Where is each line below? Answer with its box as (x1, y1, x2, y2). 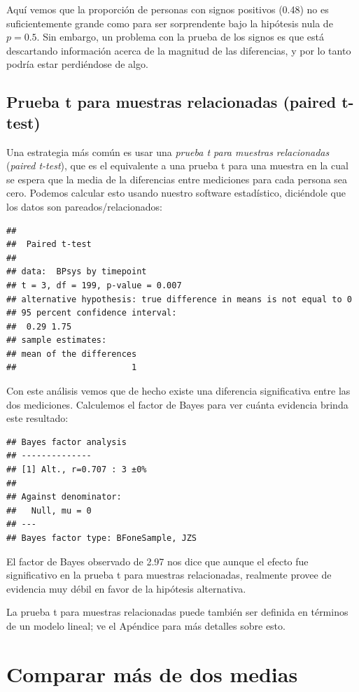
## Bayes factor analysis (6, 437, 127, 447)
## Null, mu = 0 (6, 505, 92, 516)
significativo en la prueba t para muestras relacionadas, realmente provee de (6, 567, 332, 582)
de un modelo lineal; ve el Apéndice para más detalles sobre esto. (6, 618, 286, 633)
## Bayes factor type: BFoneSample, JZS (6, 533, 197, 543)
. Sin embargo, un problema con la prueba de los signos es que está (36, 29, 324, 44)
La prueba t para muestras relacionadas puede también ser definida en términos (6, 605, 349, 619)
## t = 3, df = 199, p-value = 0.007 (6, 280, 182, 290)
